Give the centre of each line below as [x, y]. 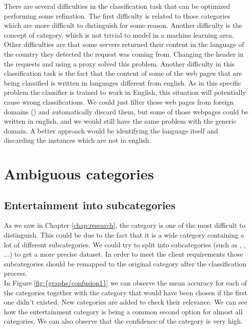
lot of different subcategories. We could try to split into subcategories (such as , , [125, 244]
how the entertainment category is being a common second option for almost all [123, 311]
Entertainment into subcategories [90, 205]
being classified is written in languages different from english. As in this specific [123, 82]
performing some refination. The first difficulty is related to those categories [117, 15]
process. [16, 273]
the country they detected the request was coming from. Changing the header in [124, 54]
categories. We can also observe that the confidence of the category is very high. [124, 321]
